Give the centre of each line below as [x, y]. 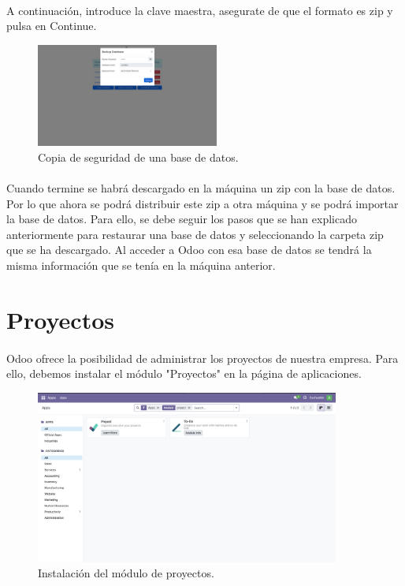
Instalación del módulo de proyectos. [126, 573]
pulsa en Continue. [52, 26]
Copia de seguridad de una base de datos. [138, 157]
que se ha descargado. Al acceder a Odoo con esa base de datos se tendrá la [189, 250]
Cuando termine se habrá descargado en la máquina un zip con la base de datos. [201, 188]
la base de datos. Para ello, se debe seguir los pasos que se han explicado [182, 219]
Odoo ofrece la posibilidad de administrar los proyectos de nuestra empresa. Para [202, 358]
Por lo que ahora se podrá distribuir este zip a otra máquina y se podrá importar [202, 203]
